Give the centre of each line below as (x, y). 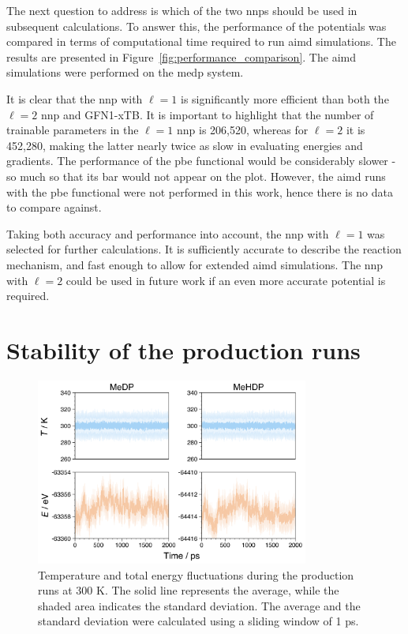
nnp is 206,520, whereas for (243, 130)
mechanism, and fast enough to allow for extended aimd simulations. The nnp (195, 264)
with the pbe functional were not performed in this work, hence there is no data (200, 191)
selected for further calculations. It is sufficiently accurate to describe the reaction (204, 249)
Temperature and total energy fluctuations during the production (196, 574)
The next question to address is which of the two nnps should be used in (182, 10)
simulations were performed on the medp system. (125, 72)
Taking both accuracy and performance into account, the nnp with (168, 233)
